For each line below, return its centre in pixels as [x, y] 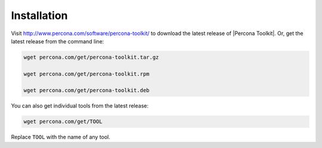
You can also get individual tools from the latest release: [80, 106]
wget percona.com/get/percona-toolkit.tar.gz [91, 57]
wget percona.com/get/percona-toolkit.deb [86, 90]
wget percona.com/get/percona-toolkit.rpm [86, 74]
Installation [39, 15]
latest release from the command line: [58, 41]
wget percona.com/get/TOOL [63, 122]
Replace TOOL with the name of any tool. [61, 137]
